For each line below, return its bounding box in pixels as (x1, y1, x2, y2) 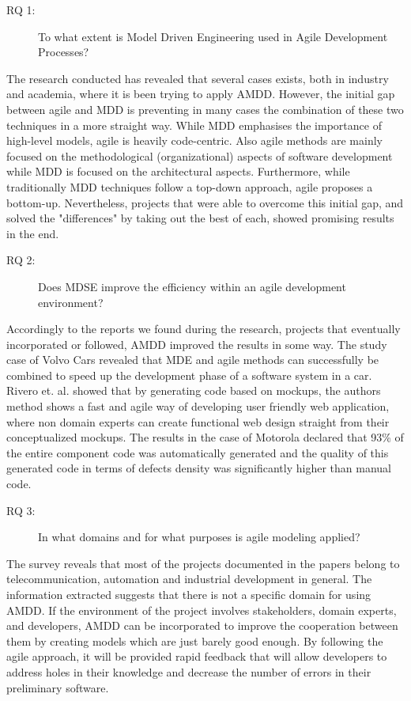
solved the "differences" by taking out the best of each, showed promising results (6, 210, 394, 226)
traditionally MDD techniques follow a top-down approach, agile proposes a (6, 178, 373, 195)
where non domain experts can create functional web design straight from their (6, 413, 390, 430)
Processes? (38, 44, 89, 60)
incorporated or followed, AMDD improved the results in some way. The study (6, 335, 387, 352)
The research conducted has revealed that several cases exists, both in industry (6, 70, 389, 86)
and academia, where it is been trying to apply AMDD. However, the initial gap (6, 85, 395, 102)
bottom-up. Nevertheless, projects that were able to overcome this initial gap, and (6, 194, 404, 210)
